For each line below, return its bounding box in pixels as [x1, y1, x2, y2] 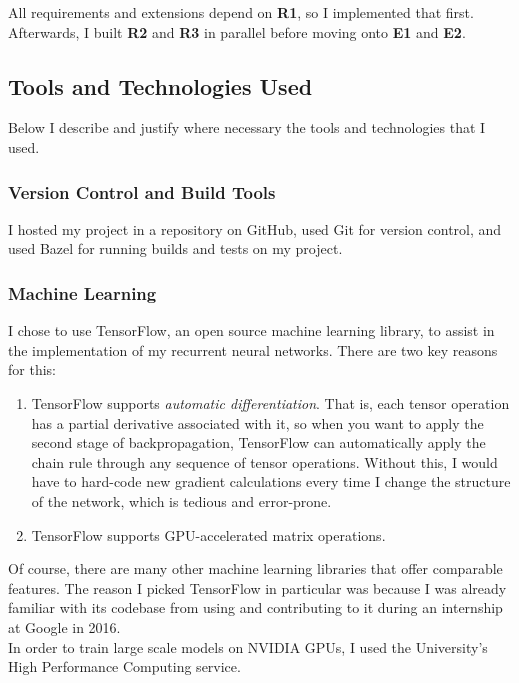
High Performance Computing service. [8, 656, 241, 677]
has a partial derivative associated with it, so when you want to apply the [31, 412, 484, 433]
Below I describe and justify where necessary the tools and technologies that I [8, 117, 486, 138]
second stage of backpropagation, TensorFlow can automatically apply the [31, 432, 486, 453]
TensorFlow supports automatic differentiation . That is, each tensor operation [31, 392, 510, 413]
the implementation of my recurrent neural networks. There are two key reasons [8, 339, 498, 360]
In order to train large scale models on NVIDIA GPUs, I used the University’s [8, 636, 488, 657]
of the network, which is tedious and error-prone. [31, 490, 332, 511]
